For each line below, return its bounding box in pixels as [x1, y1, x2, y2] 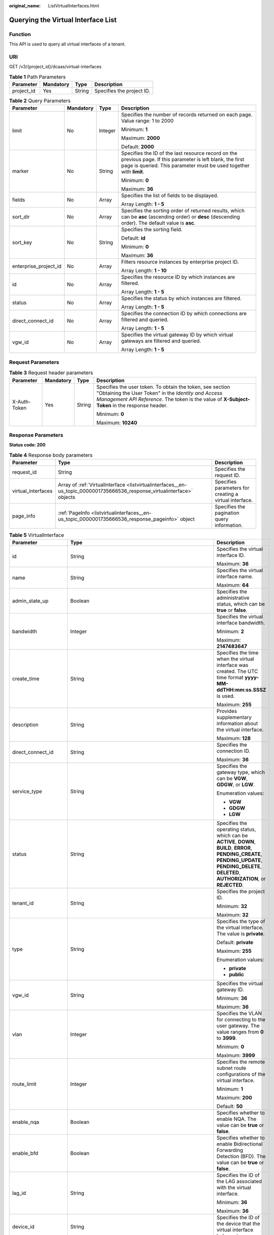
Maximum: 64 [216, 582, 249, 589]
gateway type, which [216, 769, 265, 776]
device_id [12, 1223, 35, 1230]
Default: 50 [216, 1103, 243, 1110]
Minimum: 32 [216, 903, 247, 910]
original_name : [9, 3, 41, 8]
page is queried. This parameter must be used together [121, 162, 250, 169]
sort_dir [12, 213, 30, 220]
